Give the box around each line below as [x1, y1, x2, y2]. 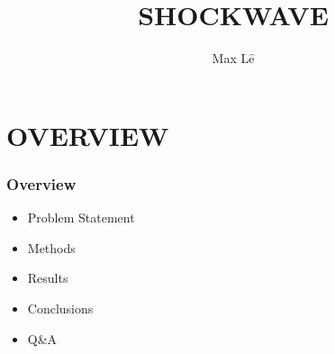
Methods [27, 238, 76, 257]
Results [27, 268, 68, 287]
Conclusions [27, 298, 94, 317]
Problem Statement [27, 208, 135, 227]
